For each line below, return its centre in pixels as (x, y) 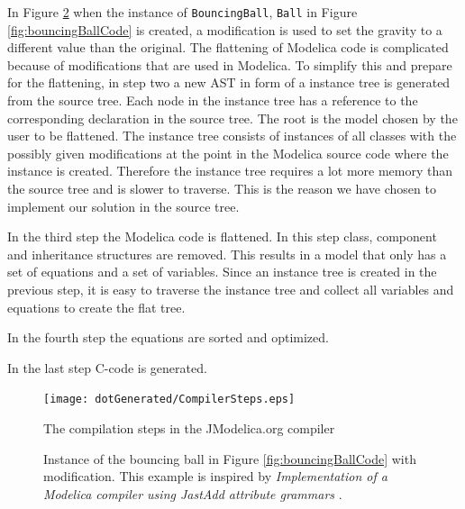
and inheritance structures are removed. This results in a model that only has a (227, 254)
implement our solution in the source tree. (123, 206)
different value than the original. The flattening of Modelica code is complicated (228, 47)
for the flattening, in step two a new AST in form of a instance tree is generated (229, 82)
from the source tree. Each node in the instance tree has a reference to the (213, 100)
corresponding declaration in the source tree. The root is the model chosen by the (232, 118)
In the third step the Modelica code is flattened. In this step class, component (222, 236)
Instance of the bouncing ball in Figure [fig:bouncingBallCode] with (230, 458)
